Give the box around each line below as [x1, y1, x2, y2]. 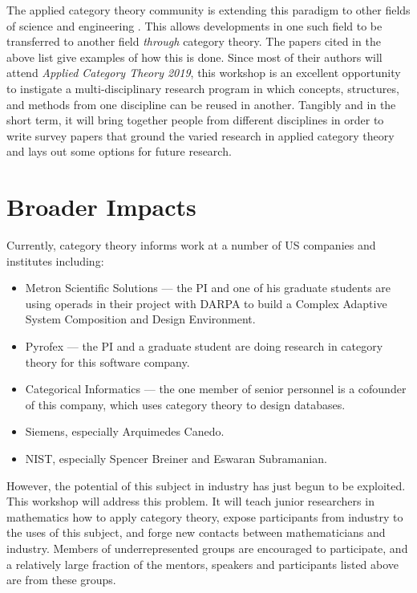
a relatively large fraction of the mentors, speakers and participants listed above [6, 555, 399, 572]
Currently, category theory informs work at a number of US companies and [6, 237, 376, 254]
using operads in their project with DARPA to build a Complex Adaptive [25, 294, 387, 311]
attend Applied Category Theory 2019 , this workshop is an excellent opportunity [6, 64, 401, 81]
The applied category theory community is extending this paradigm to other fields [6, 2, 411, 18]
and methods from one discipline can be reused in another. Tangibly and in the [6, 95, 396, 112]
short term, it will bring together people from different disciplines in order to [6, 112, 384, 128]
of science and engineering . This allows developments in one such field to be [6, 17, 383, 34]
